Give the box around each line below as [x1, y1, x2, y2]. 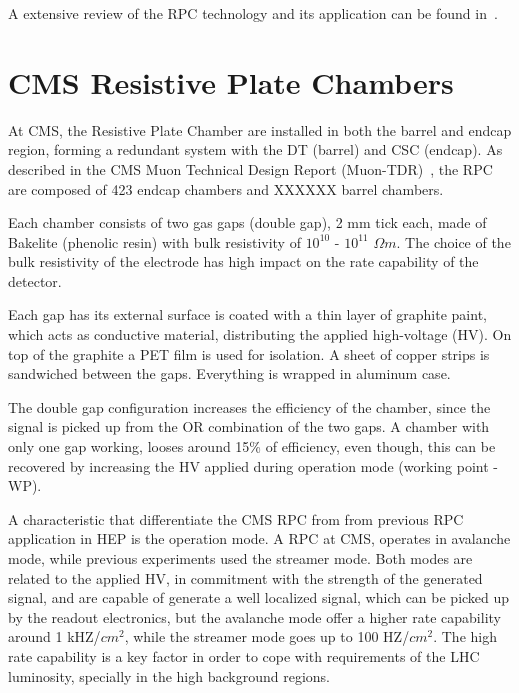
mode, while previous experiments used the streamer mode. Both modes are [8, 548, 473, 568]
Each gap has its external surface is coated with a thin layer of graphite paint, [8, 304, 487, 325]
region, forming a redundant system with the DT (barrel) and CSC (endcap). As [8, 139, 503, 160]
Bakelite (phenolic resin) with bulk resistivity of [8, 231, 301, 252]
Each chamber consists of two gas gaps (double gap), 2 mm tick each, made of [8, 212, 487, 233]
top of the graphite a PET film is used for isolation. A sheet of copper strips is [8, 343, 490, 364]
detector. [8, 270, 62, 291]
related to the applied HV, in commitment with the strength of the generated [8, 567, 483, 588]
